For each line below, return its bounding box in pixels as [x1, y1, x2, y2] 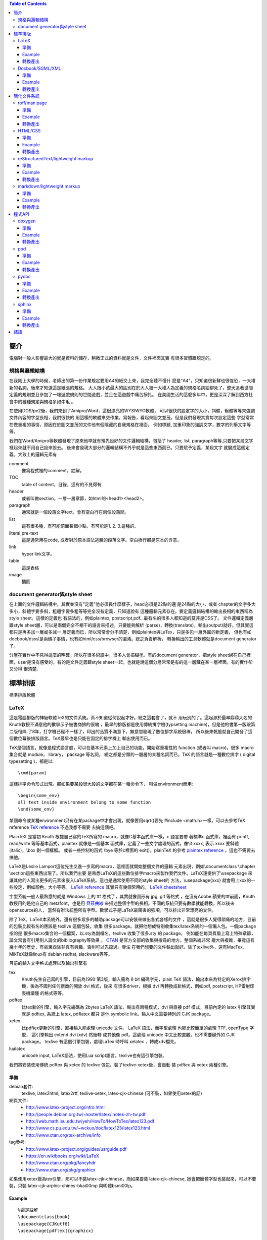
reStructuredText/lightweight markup [18, 155, 93, 161]
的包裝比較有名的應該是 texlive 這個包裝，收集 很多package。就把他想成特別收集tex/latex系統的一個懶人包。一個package [9, 923, 257, 930]
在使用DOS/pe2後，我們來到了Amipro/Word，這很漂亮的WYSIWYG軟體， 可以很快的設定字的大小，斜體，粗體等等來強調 [9, 407, 255, 414]
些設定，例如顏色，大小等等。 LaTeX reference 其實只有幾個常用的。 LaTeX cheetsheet [9, 884, 187, 890]
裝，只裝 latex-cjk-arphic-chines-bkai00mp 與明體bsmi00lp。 [9, 1183, 135, 1189]
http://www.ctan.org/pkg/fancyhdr [26, 1160, 96, 1166]
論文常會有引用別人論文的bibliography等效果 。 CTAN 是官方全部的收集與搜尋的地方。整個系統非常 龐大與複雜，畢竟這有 [9, 937, 255, 943]
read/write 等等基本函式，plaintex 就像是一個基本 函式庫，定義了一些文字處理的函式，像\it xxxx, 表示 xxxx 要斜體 [9, 840, 239, 846]
